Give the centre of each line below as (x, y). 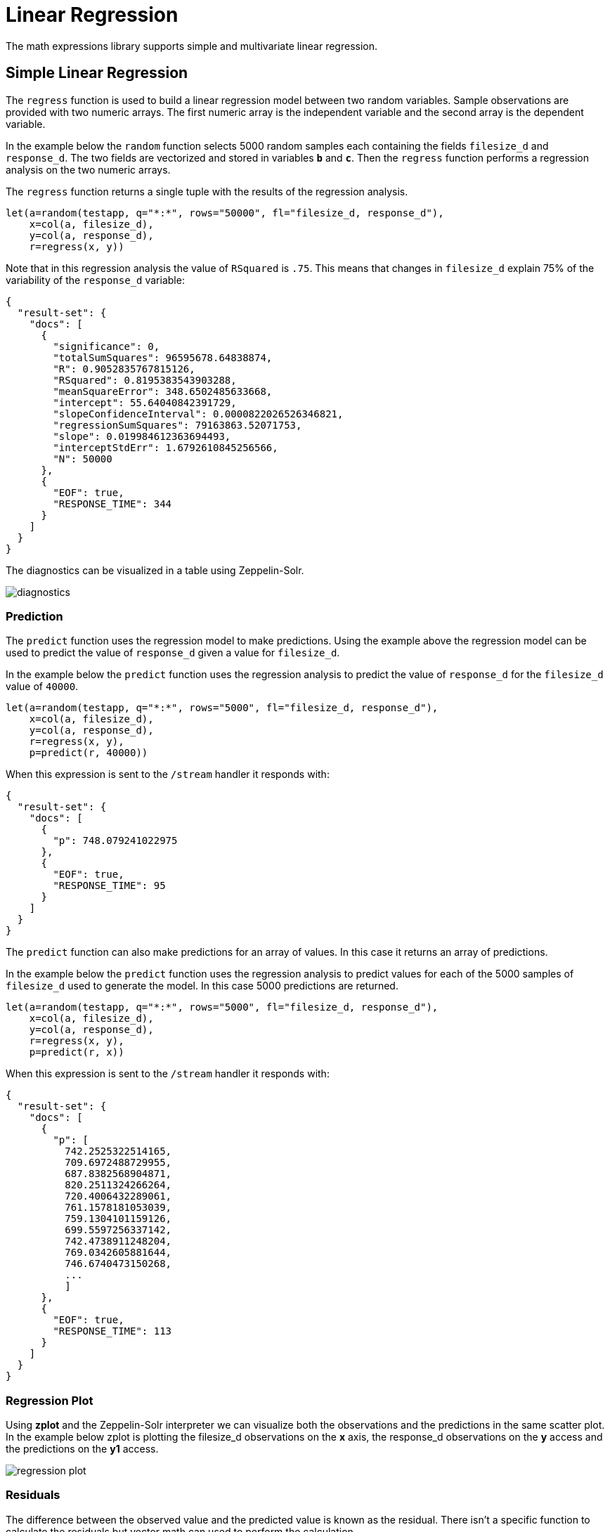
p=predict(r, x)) (77, 1052)
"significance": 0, (106, 346)
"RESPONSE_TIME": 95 (109, 886)
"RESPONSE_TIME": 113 (112, 1331)
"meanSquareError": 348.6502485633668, (163, 391)
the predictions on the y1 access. (82, 1449)
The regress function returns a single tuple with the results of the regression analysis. (207, 191)
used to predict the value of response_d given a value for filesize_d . (173, 653)
